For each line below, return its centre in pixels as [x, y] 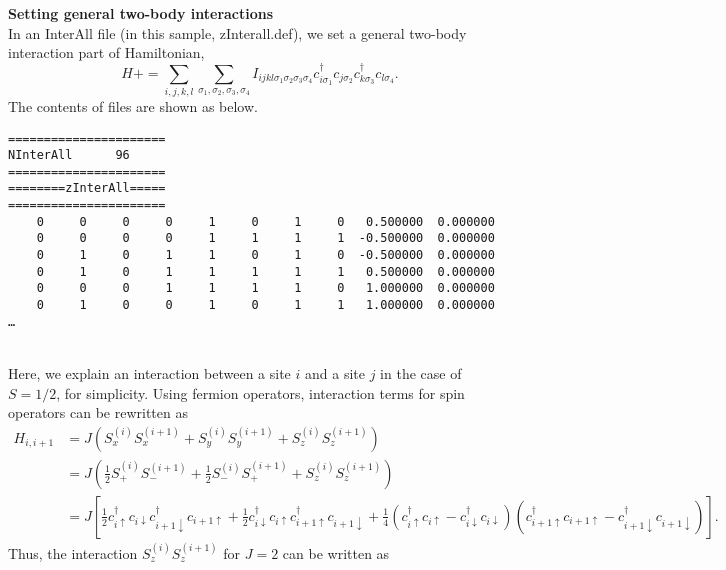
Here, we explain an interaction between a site [149, 372]
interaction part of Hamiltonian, [106, 52]
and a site [335, 372]
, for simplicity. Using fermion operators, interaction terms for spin [260, 392]
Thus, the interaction [73, 552]
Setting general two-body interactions [141, 13]
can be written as [336, 552]
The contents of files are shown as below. [133, 105]
